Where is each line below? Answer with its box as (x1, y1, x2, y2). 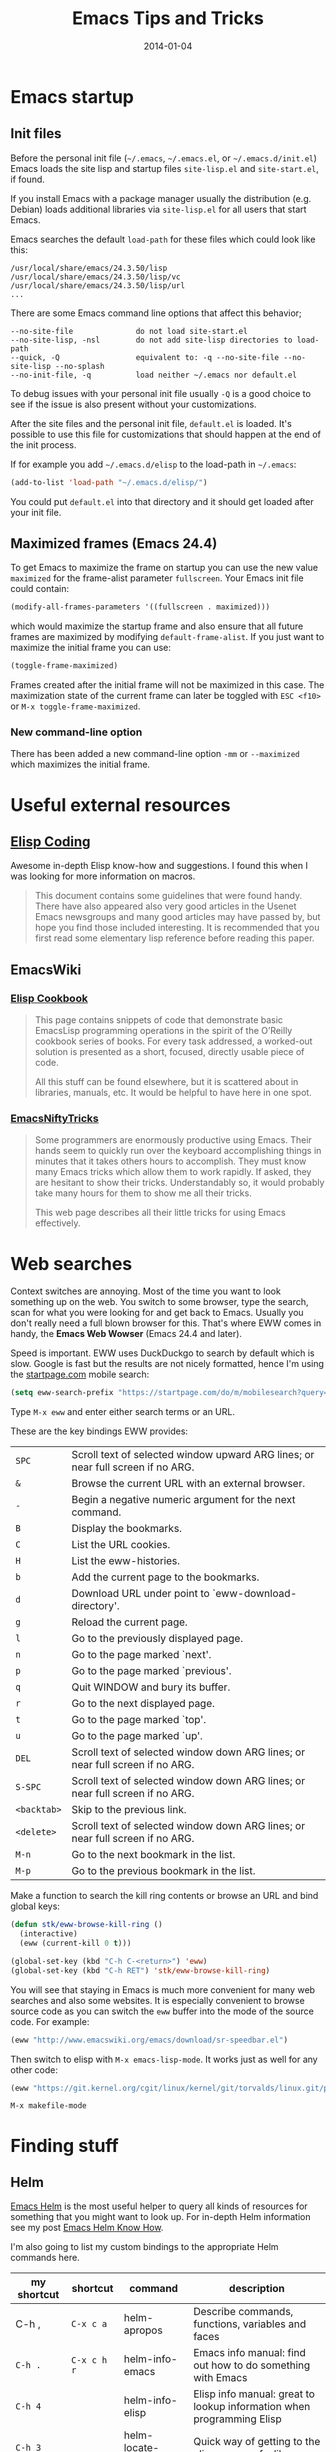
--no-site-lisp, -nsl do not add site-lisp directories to (10, 335, 293, 345)
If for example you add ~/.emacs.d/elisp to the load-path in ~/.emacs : (10, 458, 297, 470)
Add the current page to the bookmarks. (71, 1570, 260, 1584)
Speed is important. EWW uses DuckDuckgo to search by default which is (10, 1347, 315, 1359)
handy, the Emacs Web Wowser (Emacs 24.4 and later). (10, 1328, 243, 1340)
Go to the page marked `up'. (71, 1729, 203, 1743)
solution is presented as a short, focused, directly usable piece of (34, 1046, 305, 1058)
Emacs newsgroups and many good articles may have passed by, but (34, 911, 321, 923)
